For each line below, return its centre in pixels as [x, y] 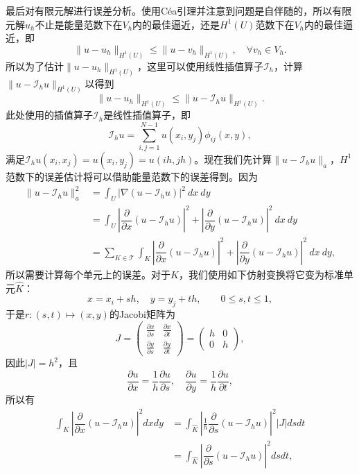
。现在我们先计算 [233, 159]
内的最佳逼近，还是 [176, 24]
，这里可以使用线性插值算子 [200, 66]
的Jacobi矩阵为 [142, 314]
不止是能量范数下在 [79, 24]
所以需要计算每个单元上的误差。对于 [88, 274]
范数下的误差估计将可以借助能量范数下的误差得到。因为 [132, 176]
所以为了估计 [35, 66]
